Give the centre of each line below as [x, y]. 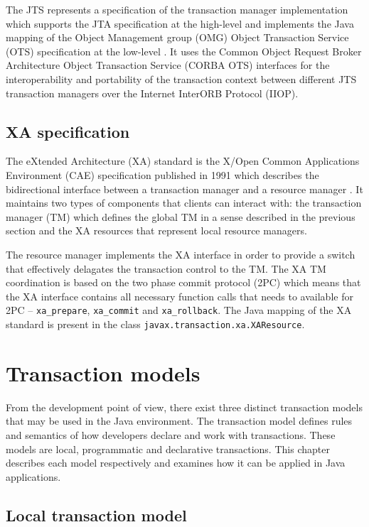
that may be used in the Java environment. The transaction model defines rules [179, 421]
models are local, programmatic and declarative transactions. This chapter [168, 449]
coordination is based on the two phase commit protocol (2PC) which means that [183, 282]
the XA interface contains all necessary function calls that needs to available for [180, 296]
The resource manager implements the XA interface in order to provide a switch [181, 254]
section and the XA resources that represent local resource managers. [156, 230]
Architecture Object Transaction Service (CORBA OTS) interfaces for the [168, 65]
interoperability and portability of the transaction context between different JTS [181, 78]
